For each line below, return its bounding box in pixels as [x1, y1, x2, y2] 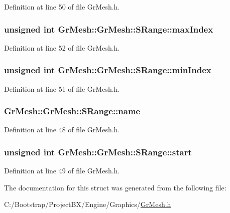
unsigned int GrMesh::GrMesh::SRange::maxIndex [4, 23, 213, 35]
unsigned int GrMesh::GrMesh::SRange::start [4, 145, 192, 158]
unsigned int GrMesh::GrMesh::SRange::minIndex [4, 64, 211, 76]
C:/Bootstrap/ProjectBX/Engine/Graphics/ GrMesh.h [4, 199, 171, 209]
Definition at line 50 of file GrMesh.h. [4, 2, 120, 12]
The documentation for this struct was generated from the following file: [4, 182, 226, 192]
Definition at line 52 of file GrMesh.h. [4, 42, 120, 53]
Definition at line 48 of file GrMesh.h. [4, 124, 120, 135]
